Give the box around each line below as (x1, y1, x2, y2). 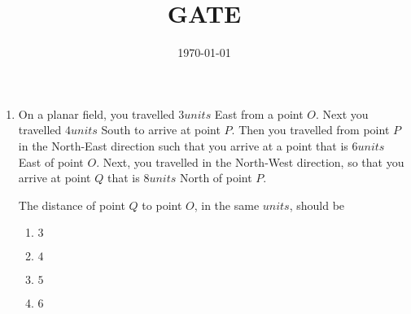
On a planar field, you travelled (18, 105, 175, 122)
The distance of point (18, 196, 125, 213)
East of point (18, 153, 84, 170)
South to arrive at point (101, 121, 221, 138)
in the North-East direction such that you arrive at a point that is (18, 137, 348, 154)
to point (142, 196, 182, 213)
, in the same (194, 196, 260, 213)
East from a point (214, 105, 304, 122)
